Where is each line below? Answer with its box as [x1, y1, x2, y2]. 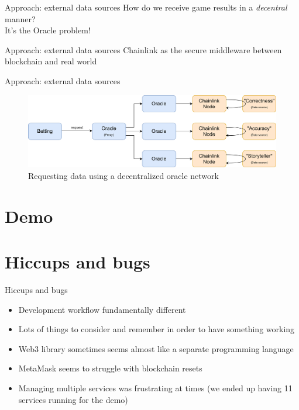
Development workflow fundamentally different [18, 303, 186, 315]
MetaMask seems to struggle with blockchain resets [18, 362, 202, 374]
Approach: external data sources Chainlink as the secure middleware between [5, 43, 282, 56]
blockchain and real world [5, 55, 97, 67]
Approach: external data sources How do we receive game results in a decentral [5, 1, 287, 13]
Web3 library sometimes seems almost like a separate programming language [18, 342, 294, 354]
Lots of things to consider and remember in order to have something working [18, 323, 295, 335]
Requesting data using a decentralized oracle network [28, 169, 219, 181]
